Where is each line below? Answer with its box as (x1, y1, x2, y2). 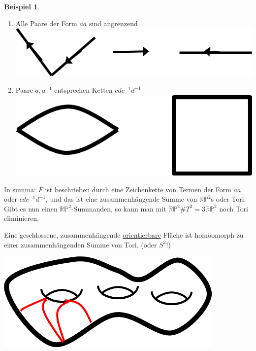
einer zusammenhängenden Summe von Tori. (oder (4, 239, 157, 249)
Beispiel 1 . (4, 1, 40, 11)
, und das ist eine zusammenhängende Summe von (45, 194, 197, 204)
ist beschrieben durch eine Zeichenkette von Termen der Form (45, 184, 231, 194)
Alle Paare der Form (15, 18, 77, 28)
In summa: (4, 184, 36, 194)
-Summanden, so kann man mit (71, 203, 166, 213)
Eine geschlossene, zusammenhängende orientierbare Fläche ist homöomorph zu (4, 230, 244, 240)
